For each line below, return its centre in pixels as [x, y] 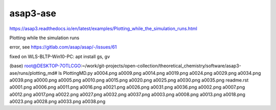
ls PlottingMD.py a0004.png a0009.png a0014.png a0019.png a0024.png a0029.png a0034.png [159, 73]
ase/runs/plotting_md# [33, 73]
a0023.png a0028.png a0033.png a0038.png [57, 101]
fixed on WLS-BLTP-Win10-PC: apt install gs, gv [60, 57]
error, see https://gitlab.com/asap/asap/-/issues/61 [63, 47]
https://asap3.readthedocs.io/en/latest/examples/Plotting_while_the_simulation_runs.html [103, 29]
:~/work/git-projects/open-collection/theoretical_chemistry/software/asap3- [161, 66]
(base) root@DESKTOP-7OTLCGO [45, 66]
